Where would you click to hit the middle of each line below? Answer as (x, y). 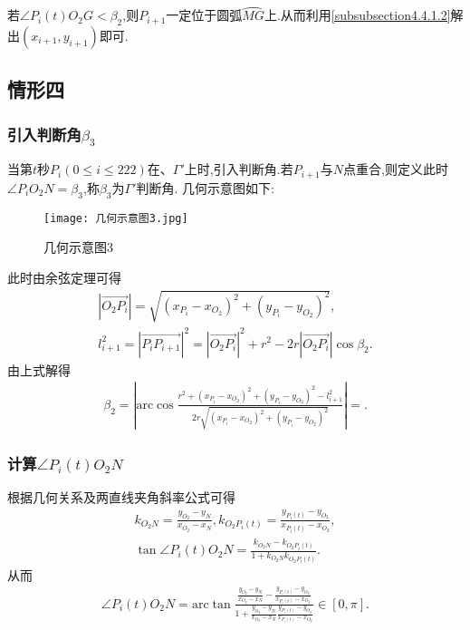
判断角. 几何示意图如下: (205, 187)
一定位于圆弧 (204, 15)
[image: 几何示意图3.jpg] (116, 218)
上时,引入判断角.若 (239, 169)
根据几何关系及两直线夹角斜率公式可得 (121, 496)
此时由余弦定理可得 (64, 277)
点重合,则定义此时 (396, 169)
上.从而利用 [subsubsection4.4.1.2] (357, 15)
